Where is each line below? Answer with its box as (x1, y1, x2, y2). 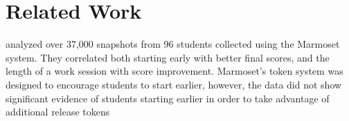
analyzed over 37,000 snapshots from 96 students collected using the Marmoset (6, 37, 340, 51)
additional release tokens (6, 104, 110, 119)
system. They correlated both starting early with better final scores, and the (6, 50, 330, 64)
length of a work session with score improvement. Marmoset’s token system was (6, 64, 343, 78)
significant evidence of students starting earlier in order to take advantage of (6, 91, 330, 105)
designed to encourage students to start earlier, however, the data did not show (6, 77, 342, 91)
